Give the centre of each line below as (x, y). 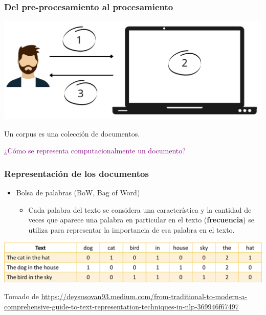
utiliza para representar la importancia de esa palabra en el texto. (131, 229)
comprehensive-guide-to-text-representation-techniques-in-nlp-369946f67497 (121, 306)
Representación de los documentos (76, 173)
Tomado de (22, 296)
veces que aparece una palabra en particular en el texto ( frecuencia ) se (141, 220)
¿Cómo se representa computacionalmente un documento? (95, 151)
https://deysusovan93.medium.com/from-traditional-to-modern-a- (144, 296)
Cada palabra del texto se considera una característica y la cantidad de (140, 209)
